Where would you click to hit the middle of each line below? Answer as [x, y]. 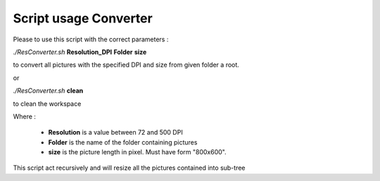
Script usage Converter [83, 18]
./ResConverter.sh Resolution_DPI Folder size [80, 52]
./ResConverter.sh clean [48, 90]
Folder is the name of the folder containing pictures [123, 142]
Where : [25, 116]
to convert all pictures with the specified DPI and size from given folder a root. [126, 65]
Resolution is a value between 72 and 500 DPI [115, 133]
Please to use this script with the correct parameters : [91, 39]
